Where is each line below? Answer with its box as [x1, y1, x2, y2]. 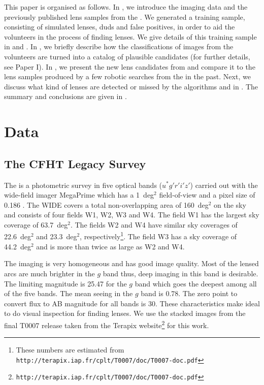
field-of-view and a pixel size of [159, 189, 255, 200]
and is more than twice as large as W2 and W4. [36, 241, 185, 251]
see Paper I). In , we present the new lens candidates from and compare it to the [4, 61, 255, 72]
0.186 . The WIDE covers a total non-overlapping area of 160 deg [4, 199, 209, 210]
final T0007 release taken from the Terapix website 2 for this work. [4, 318, 209, 330]
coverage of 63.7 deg [4, 219, 68, 230]
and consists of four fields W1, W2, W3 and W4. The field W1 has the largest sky [4, 209, 259, 220]
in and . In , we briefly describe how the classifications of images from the [4, 41, 234, 52]
